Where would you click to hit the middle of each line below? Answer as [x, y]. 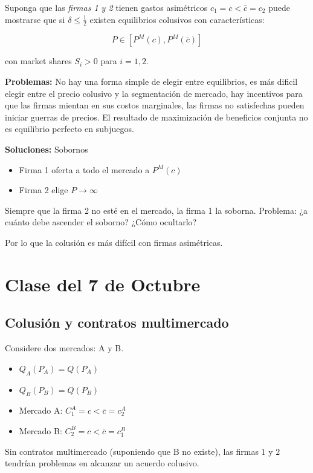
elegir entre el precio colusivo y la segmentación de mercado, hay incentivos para [154, 93]
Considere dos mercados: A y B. [64, 348]
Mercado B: [40, 430]
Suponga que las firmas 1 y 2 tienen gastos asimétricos [106, 7]
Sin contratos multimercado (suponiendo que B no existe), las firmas [132, 451]
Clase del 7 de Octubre [103, 284]
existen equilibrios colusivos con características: [177, 19]
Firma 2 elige [44, 190]
